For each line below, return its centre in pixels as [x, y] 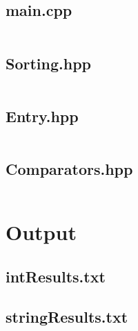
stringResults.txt [67, 317]
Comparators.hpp [69, 169]
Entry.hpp [42, 116]
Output [41, 232]
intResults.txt [56, 276]
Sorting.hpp [48, 63]
